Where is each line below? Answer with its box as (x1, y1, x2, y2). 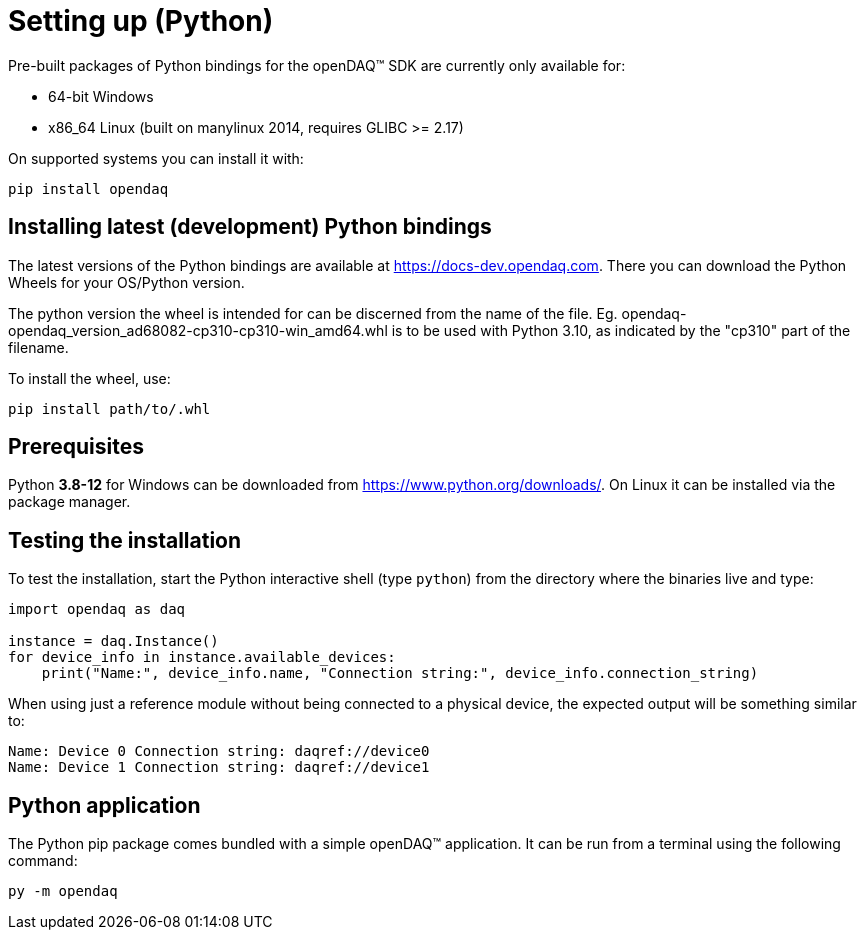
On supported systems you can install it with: (8, 149, 304, 167)
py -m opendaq (8, 883, 118, 900)
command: (8, 852, 78, 870)
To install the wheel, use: (8, 369, 171, 387)
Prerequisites (8, 434, 144, 460)
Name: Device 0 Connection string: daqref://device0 (8, 743, 430, 760)
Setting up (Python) (8, 4, 274, 38)
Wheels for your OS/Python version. (8, 273, 245, 291)
